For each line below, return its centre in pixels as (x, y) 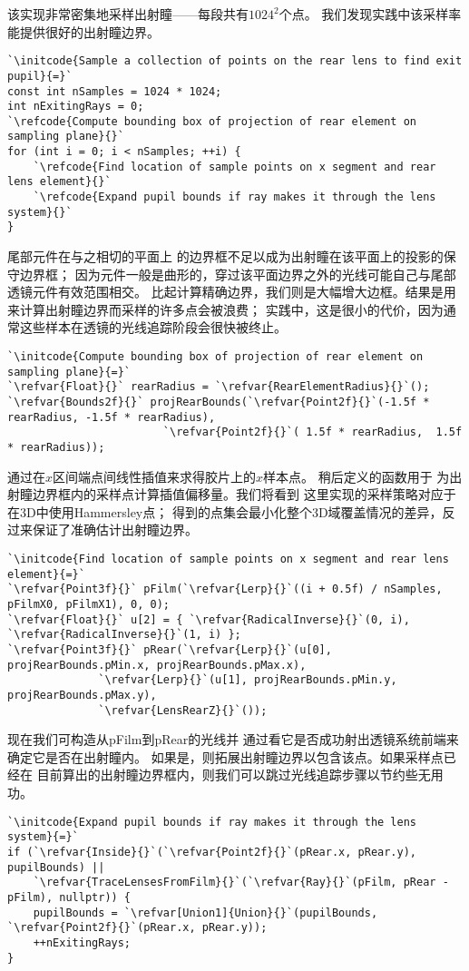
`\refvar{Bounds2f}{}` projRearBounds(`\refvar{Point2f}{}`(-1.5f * (219, 402)
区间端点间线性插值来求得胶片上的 (155, 476)
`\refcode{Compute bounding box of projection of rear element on (212, 121)
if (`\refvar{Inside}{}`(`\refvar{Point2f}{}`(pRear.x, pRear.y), (212, 852)
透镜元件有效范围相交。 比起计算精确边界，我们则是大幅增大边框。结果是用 (232, 292)
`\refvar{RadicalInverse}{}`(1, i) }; (124, 635)
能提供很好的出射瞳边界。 (83, 31)
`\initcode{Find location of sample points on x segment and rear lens (228, 559)
